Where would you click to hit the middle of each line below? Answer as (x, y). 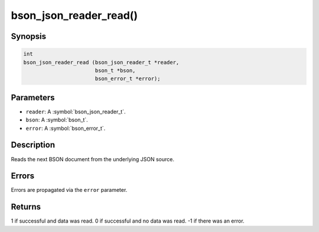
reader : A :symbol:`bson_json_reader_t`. (76, 112)
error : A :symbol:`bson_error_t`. (66, 128)
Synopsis (29, 36)
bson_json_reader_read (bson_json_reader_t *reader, (101, 62)
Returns (26, 207)
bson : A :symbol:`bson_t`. (57, 120)
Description (33, 145)
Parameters (33, 97)
